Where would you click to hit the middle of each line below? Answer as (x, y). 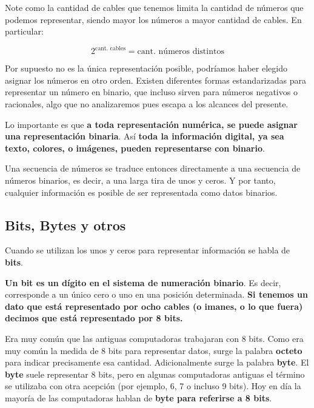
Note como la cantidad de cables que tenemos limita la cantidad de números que (154, 7)
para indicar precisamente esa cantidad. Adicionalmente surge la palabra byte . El (157, 362)
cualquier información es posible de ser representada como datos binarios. (141, 192)
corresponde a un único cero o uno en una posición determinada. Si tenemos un (156, 294)
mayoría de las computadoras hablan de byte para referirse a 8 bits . (139, 397)
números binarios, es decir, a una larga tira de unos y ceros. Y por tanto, (140, 180)
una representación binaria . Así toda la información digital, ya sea (145, 136)
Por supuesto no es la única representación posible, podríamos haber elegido (146, 68)
